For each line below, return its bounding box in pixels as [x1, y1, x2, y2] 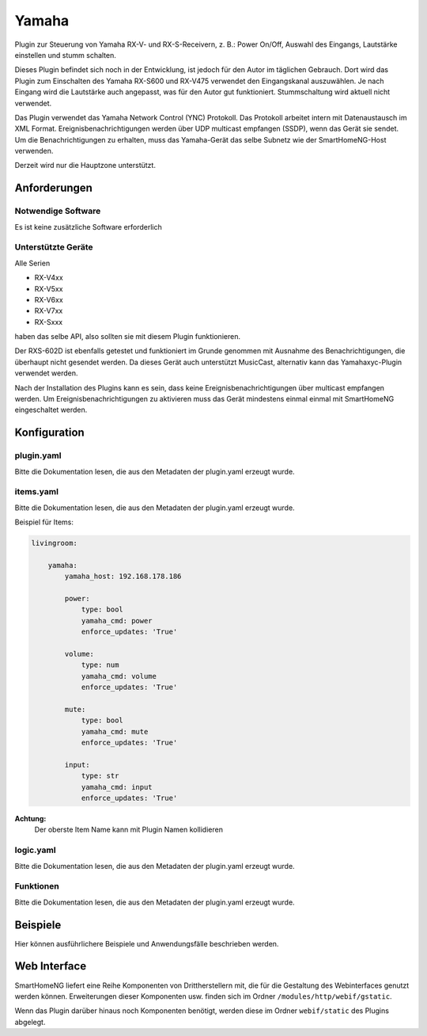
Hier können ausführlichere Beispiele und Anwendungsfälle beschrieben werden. [14, 939, 279, 948]
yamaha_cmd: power [81, 616, 153, 625]
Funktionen [14, 881, 59, 892]
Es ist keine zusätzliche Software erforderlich [14, 222, 162, 231]
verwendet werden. [14, 368, 78, 378]
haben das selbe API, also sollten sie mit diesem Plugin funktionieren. [14, 332, 241, 341]
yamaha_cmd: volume [81, 672, 157, 680]
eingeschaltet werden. [14, 405, 88, 415]
